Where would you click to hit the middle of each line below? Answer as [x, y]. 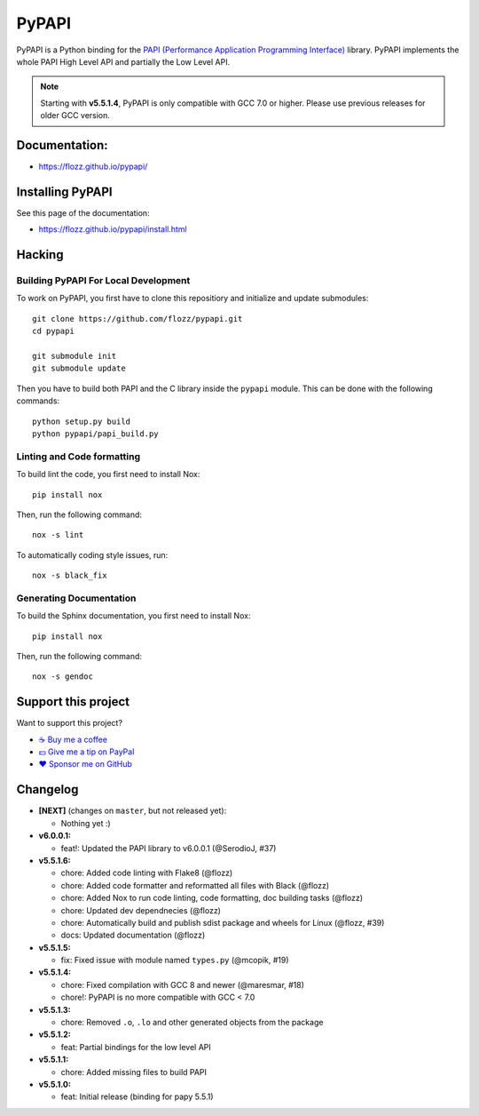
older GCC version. [75, 116]
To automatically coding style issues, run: [92, 554]
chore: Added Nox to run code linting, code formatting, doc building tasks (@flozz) [212, 898]
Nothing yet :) [86, 823]
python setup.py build [82, 421]
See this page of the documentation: [83, 212]
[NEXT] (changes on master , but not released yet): [133, 811]
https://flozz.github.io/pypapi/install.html [113, 229]
